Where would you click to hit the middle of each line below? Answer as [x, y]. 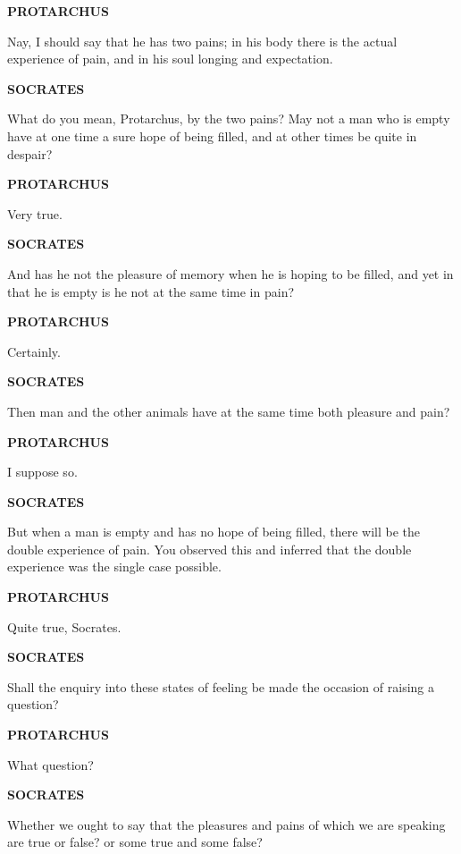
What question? [50, 764]
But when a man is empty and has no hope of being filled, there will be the [214, 532]
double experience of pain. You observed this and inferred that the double [210, 549]
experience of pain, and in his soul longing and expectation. [170, 59]
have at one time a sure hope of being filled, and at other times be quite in [212, 135]
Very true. [35, 213]
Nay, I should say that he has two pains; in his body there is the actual [202, 41]
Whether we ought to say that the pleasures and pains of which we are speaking [226, 824]
